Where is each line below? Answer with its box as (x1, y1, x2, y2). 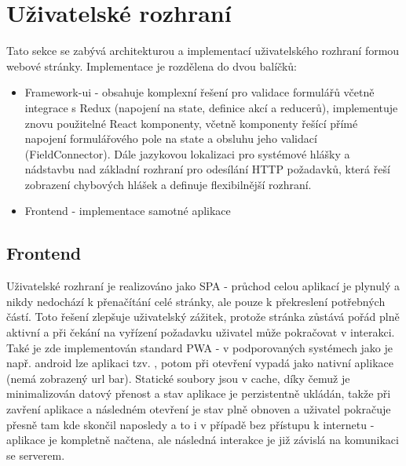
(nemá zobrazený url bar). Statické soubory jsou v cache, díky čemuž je (6, 370, 350, 386)
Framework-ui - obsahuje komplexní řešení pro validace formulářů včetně (24, 84, 375, 100)
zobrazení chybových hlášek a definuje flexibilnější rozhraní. (24, 176, 312, 192)
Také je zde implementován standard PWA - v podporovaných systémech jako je (6, 339, 393, 355)
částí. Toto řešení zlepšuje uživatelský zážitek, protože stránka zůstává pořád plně (6, 308, 400, 325)
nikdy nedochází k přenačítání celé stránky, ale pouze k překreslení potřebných (6, 293, 386, 309)
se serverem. (6, 446, 65, 463)
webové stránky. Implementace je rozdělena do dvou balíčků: (6, 57, 297, 74)
